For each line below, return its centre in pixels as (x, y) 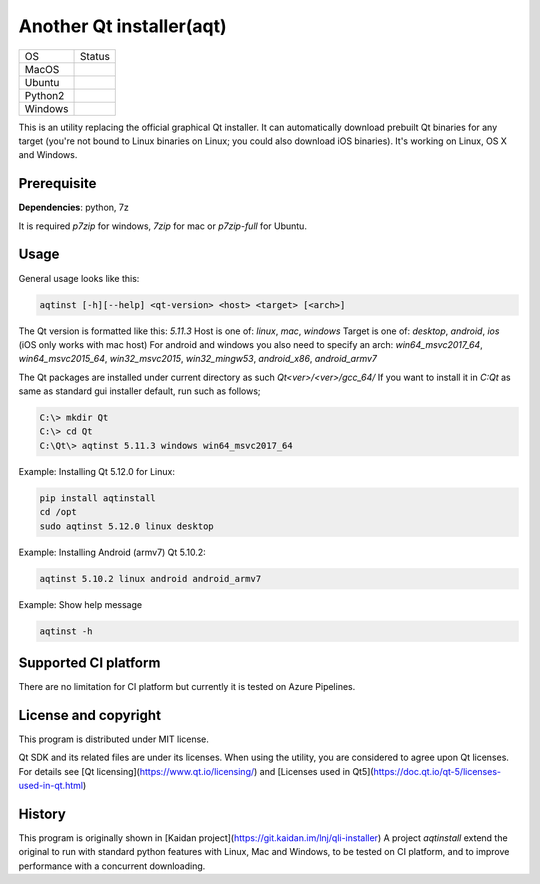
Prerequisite (57, 183)
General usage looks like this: (79, 278)
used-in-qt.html (51, 786)
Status (94, 56)
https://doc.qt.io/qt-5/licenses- (437, 771)
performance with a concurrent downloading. (112, 866)
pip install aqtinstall (98, 498)
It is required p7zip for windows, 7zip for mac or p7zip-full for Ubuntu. (162, 226)
